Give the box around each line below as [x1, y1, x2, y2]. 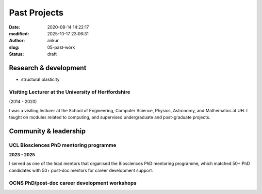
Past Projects [9, 7, 64, 18]
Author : [9, 38, 25, 44]
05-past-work [47, 44, 75, 50]
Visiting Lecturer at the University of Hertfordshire [9, 89, 131, 95]
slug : [9, 44, 19, 50]
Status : [9, 51, 24, 57]
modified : [9, 30, 29, 36]
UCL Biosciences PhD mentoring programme [9, 142, 116, 149]
